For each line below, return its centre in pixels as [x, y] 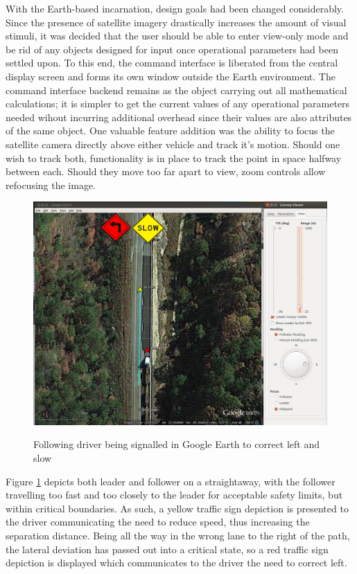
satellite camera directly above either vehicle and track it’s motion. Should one [173, 144]
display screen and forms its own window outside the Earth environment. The [171, 76]
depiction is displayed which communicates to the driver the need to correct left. [176, 563]
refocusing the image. [51, 185]
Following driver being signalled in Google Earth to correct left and [177, 444]
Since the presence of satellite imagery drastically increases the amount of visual [176, 22]
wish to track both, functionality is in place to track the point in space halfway [174, 158]
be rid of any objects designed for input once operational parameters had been [172, 49]
